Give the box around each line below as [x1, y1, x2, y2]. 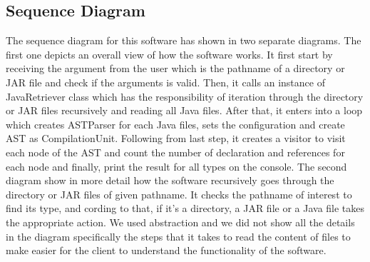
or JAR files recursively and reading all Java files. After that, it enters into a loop [6, 103, 363, 118]
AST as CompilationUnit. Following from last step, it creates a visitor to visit [6, 131, 346, 146]
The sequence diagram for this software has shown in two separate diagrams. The [6, 33, 361, 48]
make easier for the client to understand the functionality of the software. [6, 243, 327, 258]
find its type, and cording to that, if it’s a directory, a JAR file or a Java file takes [6, 201, 365, 216]
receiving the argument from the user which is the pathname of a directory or [6, 61, 345, 76]
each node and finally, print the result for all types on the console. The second [6, 158, 347, 173]
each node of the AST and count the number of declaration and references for [6, 144, 345, 159]
